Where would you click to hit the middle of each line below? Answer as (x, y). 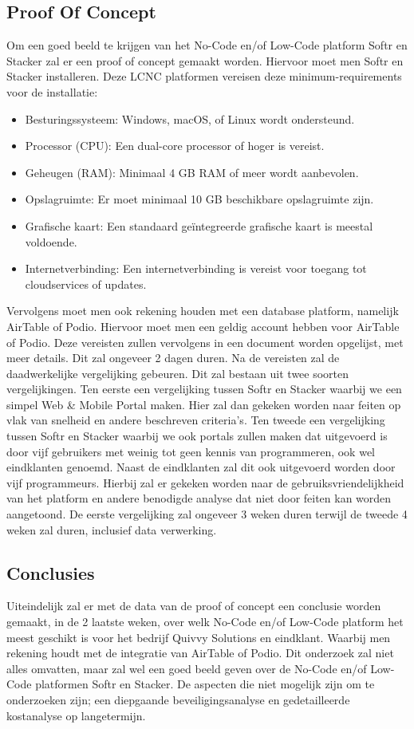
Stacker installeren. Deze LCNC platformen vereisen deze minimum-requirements (204, 76)
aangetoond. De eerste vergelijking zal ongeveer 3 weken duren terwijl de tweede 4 (207, 514)
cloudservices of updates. (86, 284)
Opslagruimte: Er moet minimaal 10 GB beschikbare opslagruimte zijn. (199, 199)
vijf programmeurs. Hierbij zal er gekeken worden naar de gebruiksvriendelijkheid (205, 482)
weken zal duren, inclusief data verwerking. (112, 529)
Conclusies (51, 572)
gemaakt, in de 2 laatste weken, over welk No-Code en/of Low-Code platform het (205, 622)
